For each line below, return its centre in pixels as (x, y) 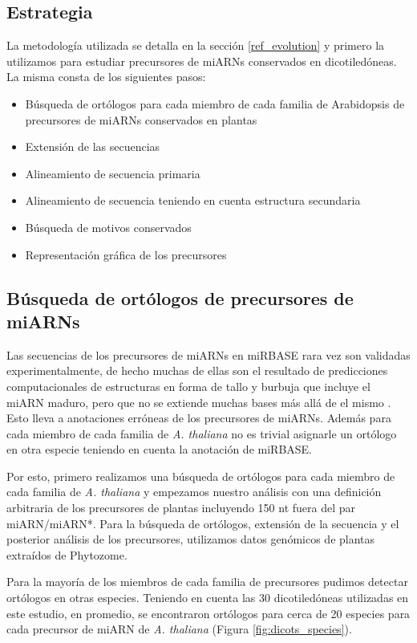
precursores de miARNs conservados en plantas (141, 119)
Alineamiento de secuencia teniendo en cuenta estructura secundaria (193, 200)
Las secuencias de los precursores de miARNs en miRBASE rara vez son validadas (208, 354)
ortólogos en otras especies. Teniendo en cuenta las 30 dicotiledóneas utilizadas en (208, 598)
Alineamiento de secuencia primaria (113, 173)
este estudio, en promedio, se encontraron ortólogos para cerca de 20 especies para (208, 613)
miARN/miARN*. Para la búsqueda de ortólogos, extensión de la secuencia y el (203, 523)
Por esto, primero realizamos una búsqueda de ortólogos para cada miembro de (201, 476)
